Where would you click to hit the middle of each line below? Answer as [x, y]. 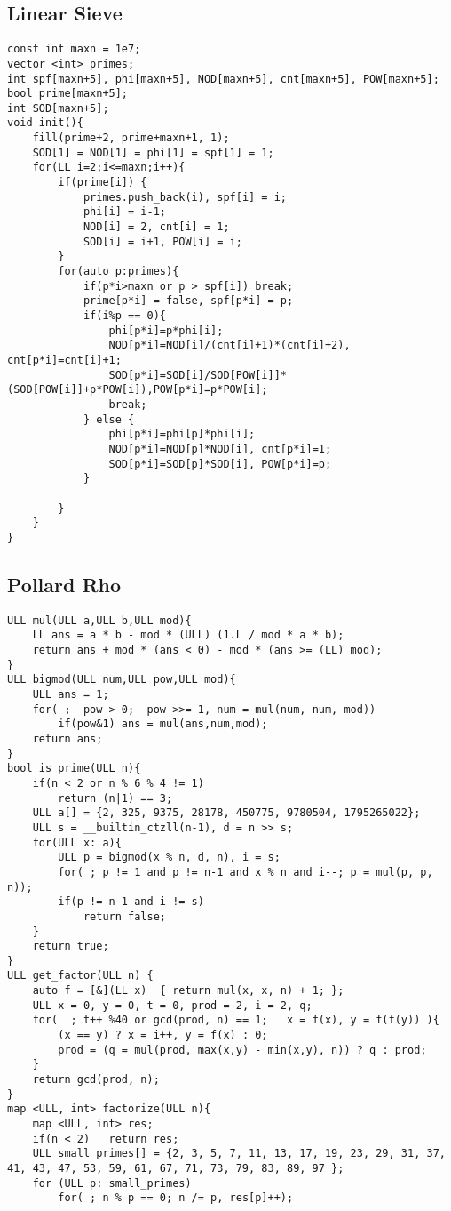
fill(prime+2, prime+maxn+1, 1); [131, 138]
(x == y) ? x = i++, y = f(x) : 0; [163, 1035]
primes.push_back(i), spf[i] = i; [185, 197]
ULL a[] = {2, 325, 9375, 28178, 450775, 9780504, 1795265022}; [226, 813]
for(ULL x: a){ [77, 842]
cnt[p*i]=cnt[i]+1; [64, 360]
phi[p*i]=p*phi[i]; [166, 330]
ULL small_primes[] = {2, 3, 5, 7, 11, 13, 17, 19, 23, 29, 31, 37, [239, 1154]
